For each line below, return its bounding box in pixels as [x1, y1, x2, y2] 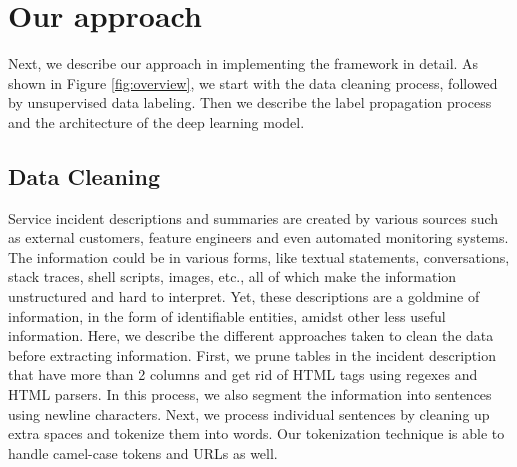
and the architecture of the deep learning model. [8, 111, 305, 132]
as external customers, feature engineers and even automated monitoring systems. [8, 227, 509, 248]
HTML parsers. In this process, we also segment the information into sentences [8, 384, 492, 405]
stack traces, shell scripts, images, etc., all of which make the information [8, 266, 457, 287]
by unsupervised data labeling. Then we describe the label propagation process [8, 92, 492, 113]
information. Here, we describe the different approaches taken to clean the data [8, 325, 494, 346]
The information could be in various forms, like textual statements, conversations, [8, 246, 510, 267]
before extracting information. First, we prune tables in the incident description [8, 344, 496, 365]
